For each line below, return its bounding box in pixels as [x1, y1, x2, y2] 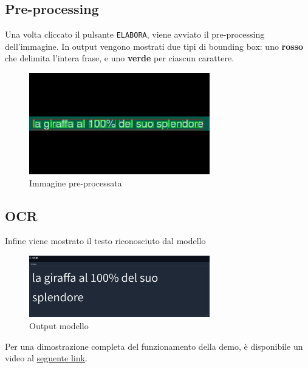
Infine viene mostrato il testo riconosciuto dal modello [5, 234, 206, 247]
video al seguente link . [5, 352, 87, 364]
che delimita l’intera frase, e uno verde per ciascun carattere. [5, 52, 234, 64]
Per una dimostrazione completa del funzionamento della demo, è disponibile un [5, 339, 303, 352]
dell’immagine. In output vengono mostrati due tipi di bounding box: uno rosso [5, 39, 304, 52]
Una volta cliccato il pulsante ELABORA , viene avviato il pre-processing [5, 28, 265, 41]
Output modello [29, 319, 89, 332]
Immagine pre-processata [29, 176, 122, 189]
